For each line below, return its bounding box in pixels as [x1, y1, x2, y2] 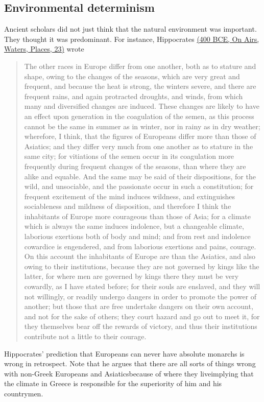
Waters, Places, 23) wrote [4, 43, 84, 54]
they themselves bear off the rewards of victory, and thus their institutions [24, 321, 257, 332]
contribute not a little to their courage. [24, 331, 147, 342]
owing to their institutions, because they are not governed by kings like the [24, 261, 259, 271]
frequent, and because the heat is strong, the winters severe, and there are [24, 81, 256, 91]
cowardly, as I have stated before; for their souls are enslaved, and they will [24, 281, 260, 292]
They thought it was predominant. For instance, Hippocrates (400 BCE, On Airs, [4, 33, 259, 44]
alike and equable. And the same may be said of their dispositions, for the [24, 171, 256, 181]
